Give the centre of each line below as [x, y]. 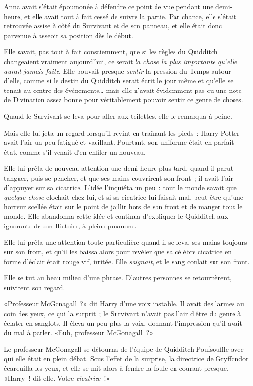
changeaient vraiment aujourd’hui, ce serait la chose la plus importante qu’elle [121, 61]
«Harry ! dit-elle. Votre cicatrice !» [57, 377]
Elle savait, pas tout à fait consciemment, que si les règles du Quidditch [111, 52]
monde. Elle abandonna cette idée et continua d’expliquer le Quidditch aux [116, 216]
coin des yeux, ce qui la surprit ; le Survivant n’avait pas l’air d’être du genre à [123, 313]
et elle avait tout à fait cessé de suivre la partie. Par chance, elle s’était [130, 16]
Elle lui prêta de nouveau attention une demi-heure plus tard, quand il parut [119, 168]
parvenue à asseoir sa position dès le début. [68, 35]
